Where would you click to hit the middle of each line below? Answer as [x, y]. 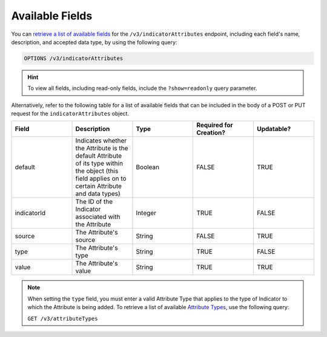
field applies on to [101, 179]
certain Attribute [99, 186]
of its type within [99, 164]
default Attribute [99, 156]
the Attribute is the [102, 148]
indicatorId [30, 213]
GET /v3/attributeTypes [63, 319]
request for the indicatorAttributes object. [70, 114]
